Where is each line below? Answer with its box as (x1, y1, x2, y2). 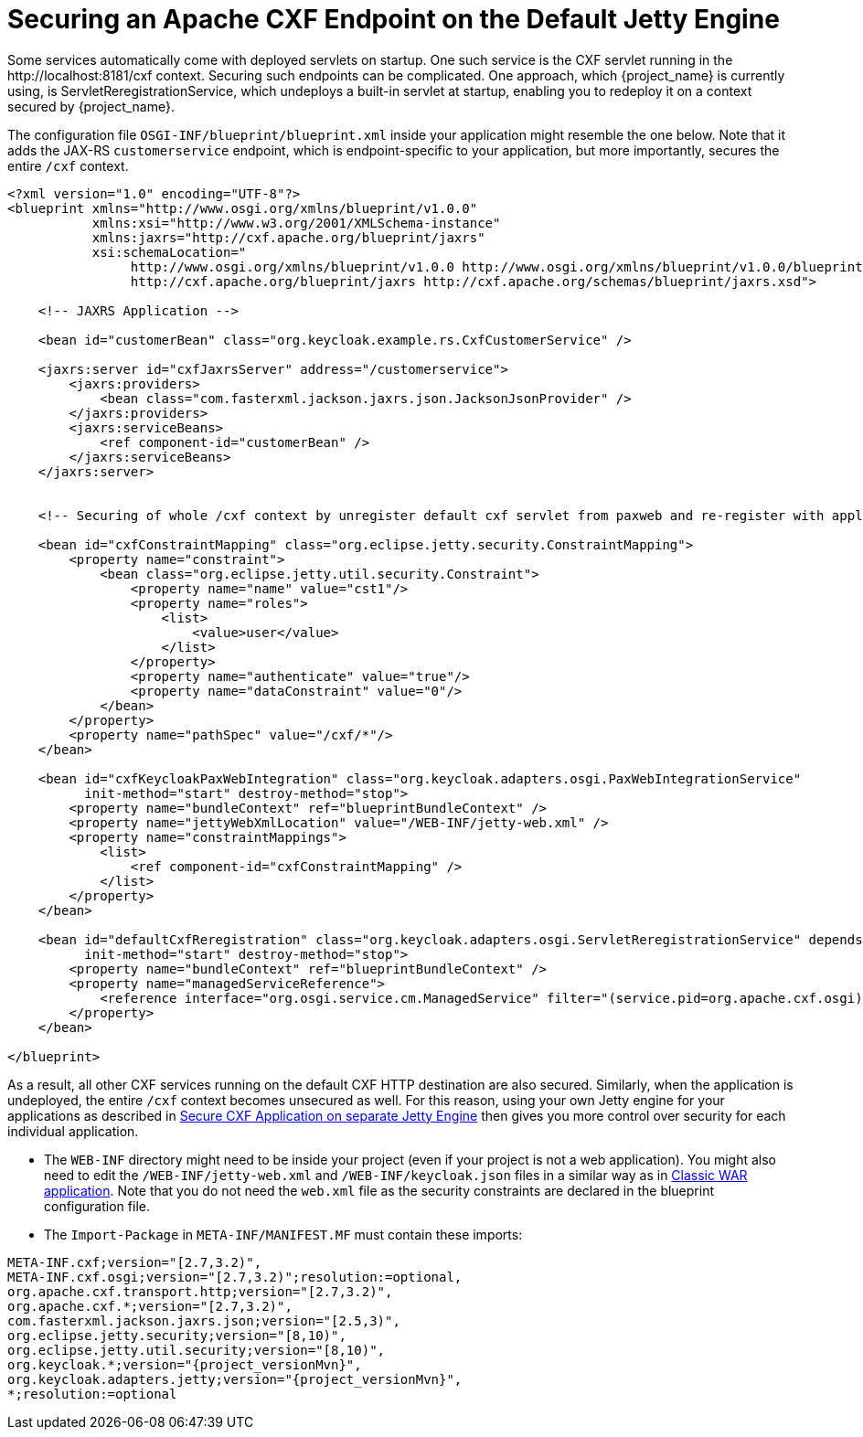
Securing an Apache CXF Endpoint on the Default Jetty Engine (7, 4, 780, 35)
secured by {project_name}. (7, 98, 176, 114)
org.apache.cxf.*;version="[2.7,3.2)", (7, 1298, 293, 1314)
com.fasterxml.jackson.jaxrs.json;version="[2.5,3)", (7, 1313, 400, 1328)
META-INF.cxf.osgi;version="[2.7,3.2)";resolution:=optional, (7, 1269, 463, 1284)
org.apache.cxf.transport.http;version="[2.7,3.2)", (7, 1283, 393, 1299)
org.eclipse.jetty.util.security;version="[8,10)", (7, 1342, 386, 1357)
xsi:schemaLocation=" (91, 244, 247, 260)
